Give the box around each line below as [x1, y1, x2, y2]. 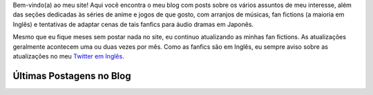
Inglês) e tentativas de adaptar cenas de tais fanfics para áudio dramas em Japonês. [12, 20, 254, 28]
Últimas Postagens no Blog [12, 70, 131, 82]
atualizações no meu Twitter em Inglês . [12, 52, 124, 60]
